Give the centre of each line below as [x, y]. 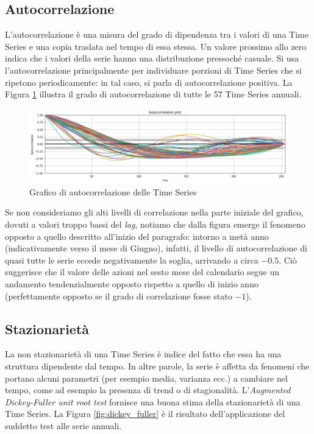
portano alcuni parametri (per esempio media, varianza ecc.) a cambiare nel [146, 378]
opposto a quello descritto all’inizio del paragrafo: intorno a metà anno [137, 236]
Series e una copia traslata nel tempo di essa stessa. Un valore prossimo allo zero [156, 46]
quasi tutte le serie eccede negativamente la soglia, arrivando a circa [132, 260]
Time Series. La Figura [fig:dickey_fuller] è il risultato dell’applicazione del [145, 414]
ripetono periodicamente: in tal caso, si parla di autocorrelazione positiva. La [149, 82]
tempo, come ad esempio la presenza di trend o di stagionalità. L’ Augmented [148, 390]
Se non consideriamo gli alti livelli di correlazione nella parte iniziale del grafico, [154, 212]
